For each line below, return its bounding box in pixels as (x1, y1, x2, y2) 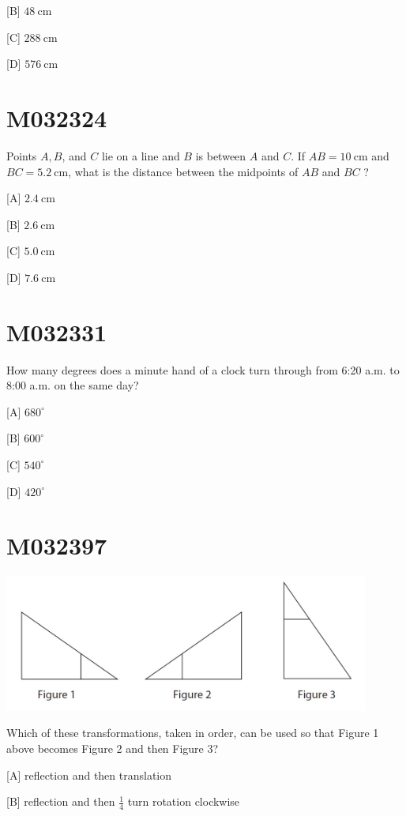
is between (195, 147, 246, 164)
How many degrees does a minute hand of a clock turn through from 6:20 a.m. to (6, 361, 400, 378)
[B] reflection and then (6, 793, 115, 810)
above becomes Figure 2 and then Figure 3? (6, 740, 219, 756)
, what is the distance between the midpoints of (68, 163, 299, 179)
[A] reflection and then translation (6, 766, 172, 783)
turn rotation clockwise (127, 793, 240, 810)
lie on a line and (101, 147, 180, 164)
